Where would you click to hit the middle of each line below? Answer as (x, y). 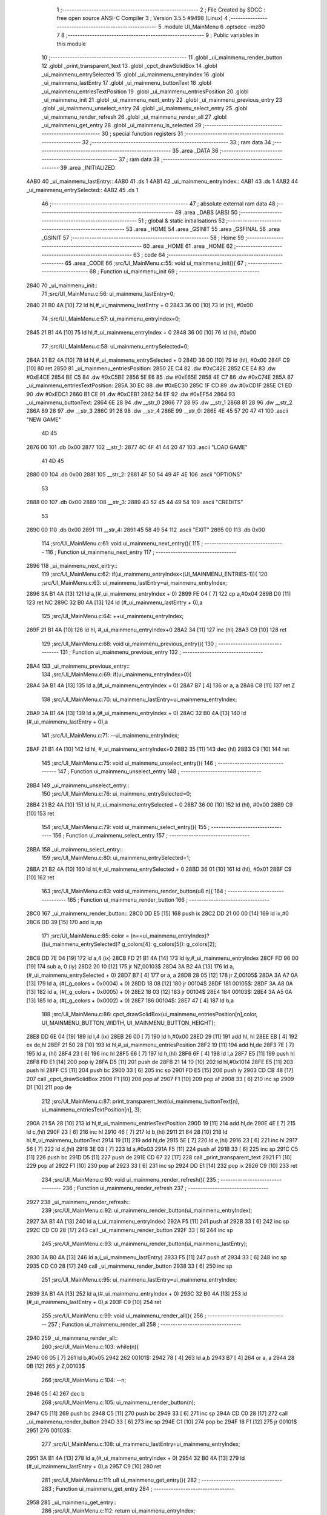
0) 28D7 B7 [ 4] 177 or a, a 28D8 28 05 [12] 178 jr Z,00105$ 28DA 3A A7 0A (204, 975)
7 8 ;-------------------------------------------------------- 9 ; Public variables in (158, 35)
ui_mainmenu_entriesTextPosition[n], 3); (91, 1110)
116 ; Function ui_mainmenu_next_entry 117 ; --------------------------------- (141, 552)
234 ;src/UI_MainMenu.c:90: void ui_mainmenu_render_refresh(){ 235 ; (130, 1179)
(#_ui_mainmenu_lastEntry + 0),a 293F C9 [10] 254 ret (94, 1302)
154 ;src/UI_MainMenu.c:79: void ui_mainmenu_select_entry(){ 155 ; (126, 827)
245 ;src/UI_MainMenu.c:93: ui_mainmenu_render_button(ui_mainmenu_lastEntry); (144, 1244)
